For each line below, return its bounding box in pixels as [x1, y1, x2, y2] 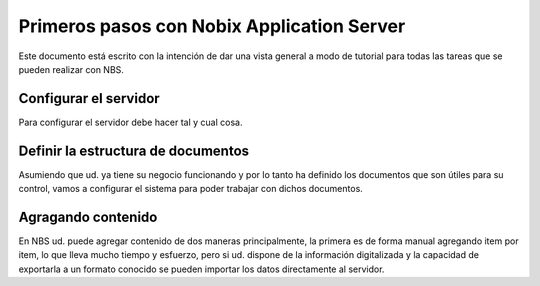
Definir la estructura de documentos [18, 142, 250, 159]
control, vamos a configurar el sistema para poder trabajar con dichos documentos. [18, 183, 364, 195]
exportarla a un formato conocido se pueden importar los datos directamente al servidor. [18, 263, 385, 275]
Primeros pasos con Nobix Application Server [18, 15, 406, 37]
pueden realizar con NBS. [18, 63, 125, 75]
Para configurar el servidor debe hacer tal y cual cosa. [18, 116, 243, 128]
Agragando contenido [18, 208, 158, 225]
